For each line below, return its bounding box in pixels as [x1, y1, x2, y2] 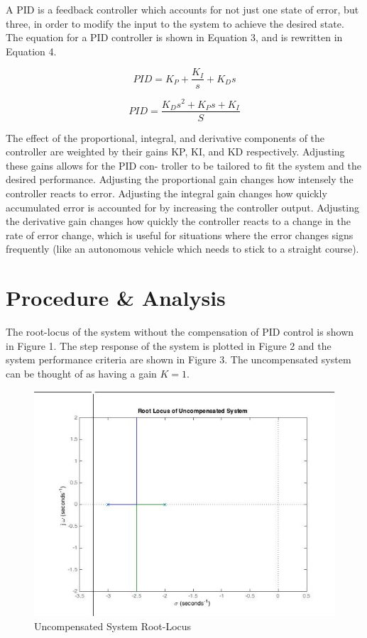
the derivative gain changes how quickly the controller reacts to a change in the [6, 214, 351, 229]
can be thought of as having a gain [6, 365, 157, 380]
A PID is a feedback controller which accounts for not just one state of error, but [6, 2, 359, 16]
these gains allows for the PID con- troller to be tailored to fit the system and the [6, 158, 362, 172]
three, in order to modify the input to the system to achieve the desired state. [6, 16, 344, 31]
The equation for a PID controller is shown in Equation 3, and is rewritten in [6, 30, 343, 45]
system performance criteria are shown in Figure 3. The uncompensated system [6, 352, 351, 367]
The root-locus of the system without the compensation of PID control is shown [6, 324, 354, 339]
